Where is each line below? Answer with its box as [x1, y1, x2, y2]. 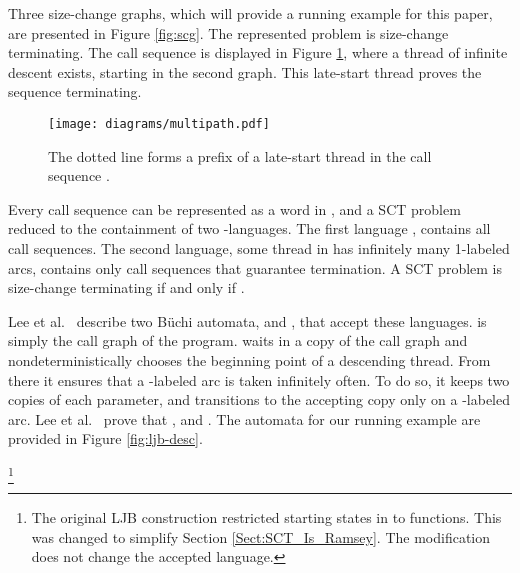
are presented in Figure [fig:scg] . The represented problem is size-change [8, 22, 449, 43]
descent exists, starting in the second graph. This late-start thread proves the [8, 61, 482, 82]
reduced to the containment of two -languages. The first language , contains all [8, 218, 491, 239]
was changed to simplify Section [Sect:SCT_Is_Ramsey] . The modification [31, 526, 491, 547]
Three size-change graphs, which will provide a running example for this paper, [8, 3, 493, 23]
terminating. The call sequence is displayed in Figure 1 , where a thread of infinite [8, 42, 508, 63]
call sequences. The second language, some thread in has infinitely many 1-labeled [8, 238, 510, 258]
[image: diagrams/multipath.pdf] [48, 116, 270, 131]
